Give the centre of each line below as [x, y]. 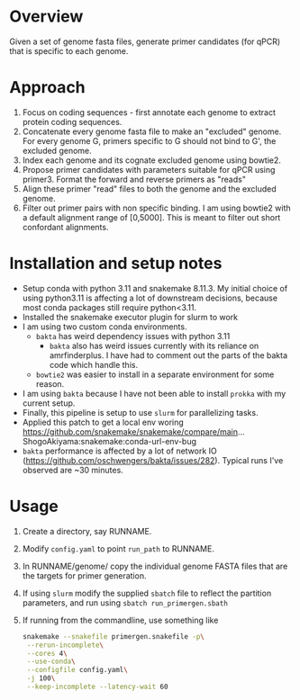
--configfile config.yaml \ [77, 670]
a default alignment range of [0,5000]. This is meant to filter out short [151, 217]
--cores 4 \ [47, 653]
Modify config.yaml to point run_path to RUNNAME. [118, 548]
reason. [50, 383]
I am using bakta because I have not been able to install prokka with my [154, 393]
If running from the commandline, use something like [120, 620]
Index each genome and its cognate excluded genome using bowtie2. [152, 160]
